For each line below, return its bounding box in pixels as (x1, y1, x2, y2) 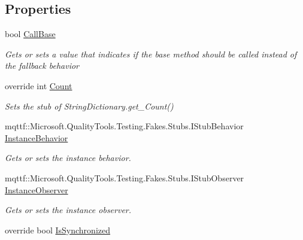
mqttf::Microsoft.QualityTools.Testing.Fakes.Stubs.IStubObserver (5, 171, 244, 184)
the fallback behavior (5, 59, 79, 72)
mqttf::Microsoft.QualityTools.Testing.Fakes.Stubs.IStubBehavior (5, 120, 244, 132)
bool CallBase (5, 28, 56, 40)
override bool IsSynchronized (5, 223, 111, 236)
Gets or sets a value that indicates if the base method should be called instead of (5, 47, 297, 60)
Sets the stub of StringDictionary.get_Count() (5, 99, 174, 112)
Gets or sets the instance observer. (5, 203, 132, 216)
